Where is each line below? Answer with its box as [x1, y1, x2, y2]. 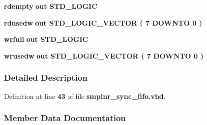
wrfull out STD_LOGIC [4, 34, 89, 44]
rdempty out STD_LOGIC [4, 1, 97, 11]
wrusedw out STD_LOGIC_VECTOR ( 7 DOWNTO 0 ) [4, 50, 204, 61]
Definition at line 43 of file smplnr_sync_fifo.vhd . [4, 91, 166, 101]
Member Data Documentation [4, 112, 126, 124]
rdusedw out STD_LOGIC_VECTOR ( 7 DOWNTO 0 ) [4, 17, 202, 28]
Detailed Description [4, 71, 88, 84]
